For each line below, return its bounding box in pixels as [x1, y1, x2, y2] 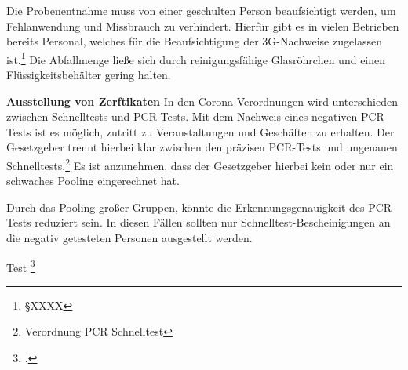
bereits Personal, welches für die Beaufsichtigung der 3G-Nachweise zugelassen [6, 33, 383, 49]
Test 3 [6, 256, 35, 275]
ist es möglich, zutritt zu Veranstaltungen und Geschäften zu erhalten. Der [35, 123, 395, 140]
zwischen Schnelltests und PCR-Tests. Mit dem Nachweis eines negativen [6, 108, 358, 125]
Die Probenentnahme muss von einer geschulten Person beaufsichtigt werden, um [6, 2, 396, 18]
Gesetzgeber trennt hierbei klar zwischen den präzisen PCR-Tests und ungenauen [6, 139, 398, 155]
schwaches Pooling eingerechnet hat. [6, 172, 180, 189]
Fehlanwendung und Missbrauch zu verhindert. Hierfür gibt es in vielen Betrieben [6, 17, 399, 34]
